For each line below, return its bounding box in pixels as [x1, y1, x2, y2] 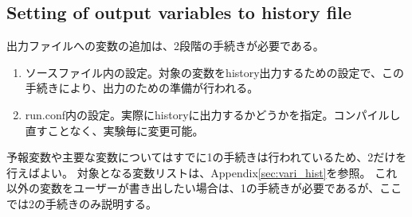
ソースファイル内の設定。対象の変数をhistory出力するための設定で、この [25, 64, 405, 80]
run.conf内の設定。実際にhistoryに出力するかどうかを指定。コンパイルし [25, 106, 401, 122]
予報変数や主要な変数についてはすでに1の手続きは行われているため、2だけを [6, 149, 407, 165]
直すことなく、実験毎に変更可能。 [25, 122, 204, 138]
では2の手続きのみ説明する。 [6, 195, 157, 211]
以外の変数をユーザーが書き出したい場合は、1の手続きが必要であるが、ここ [6, 180, 402, 196]
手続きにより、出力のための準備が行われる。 [25, 79, 259, 96]
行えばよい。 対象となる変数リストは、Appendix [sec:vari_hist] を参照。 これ [6, 164, 398, 180]
